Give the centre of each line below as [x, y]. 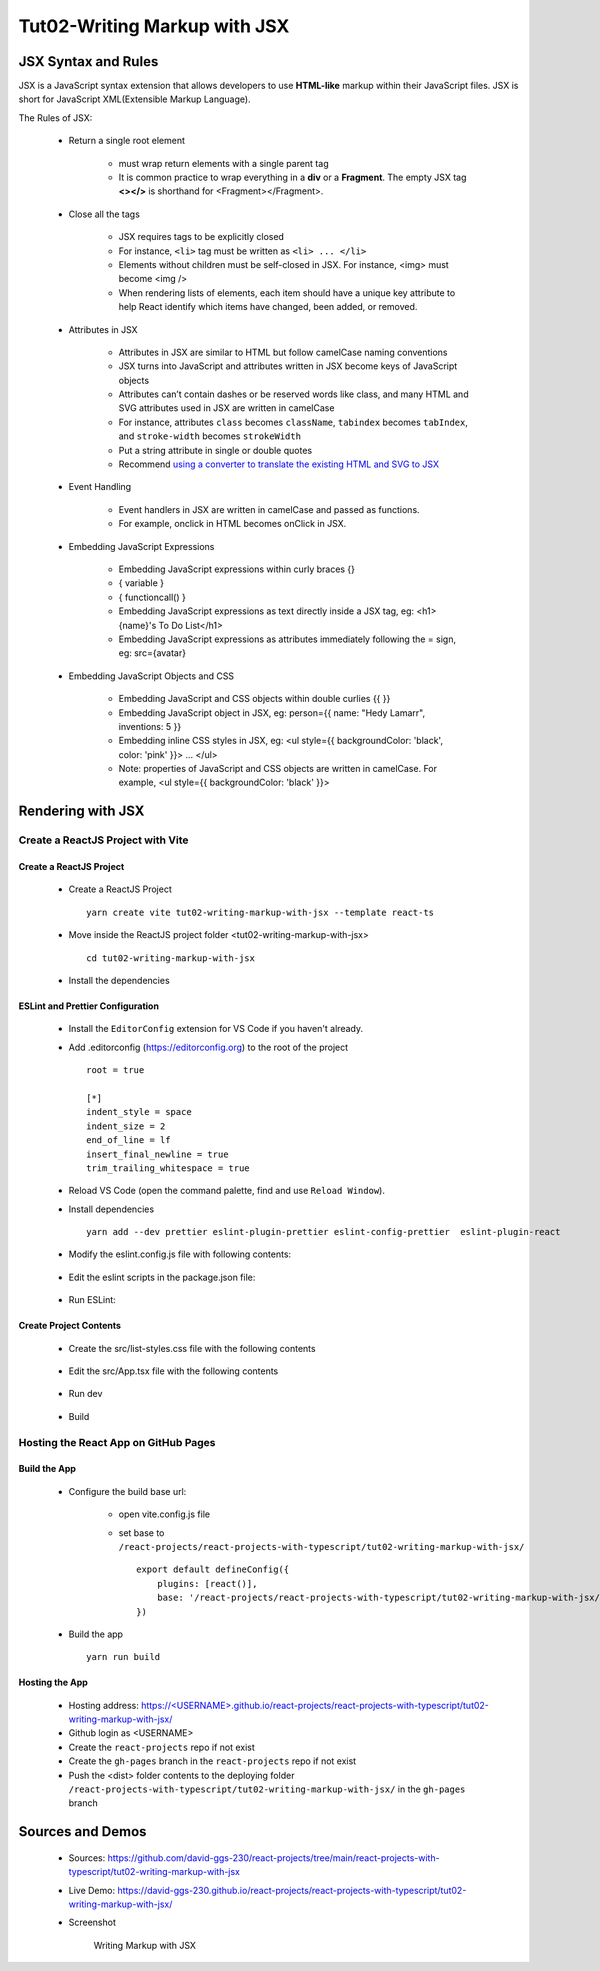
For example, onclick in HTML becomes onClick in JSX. [232, 524]
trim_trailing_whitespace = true [168, 1168]
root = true [115, 1070]
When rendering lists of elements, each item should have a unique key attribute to [287, 292]
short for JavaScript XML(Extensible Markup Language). [134, 99]
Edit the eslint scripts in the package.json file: [162, 1277]
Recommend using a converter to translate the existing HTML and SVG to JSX [279, 464]
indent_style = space [139, 1112]
